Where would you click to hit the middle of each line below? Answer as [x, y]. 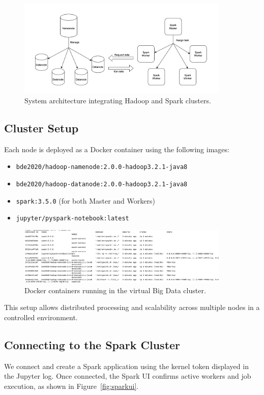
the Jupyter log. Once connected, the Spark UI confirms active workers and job [128, 376]
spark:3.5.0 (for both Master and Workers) [85, 200]
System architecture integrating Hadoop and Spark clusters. [118, 100]
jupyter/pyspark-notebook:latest [72, 219]
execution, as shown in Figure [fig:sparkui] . [71, 386]
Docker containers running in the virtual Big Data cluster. [115, 290]
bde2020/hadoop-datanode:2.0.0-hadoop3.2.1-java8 [102, 184]
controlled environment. [41, 317]
